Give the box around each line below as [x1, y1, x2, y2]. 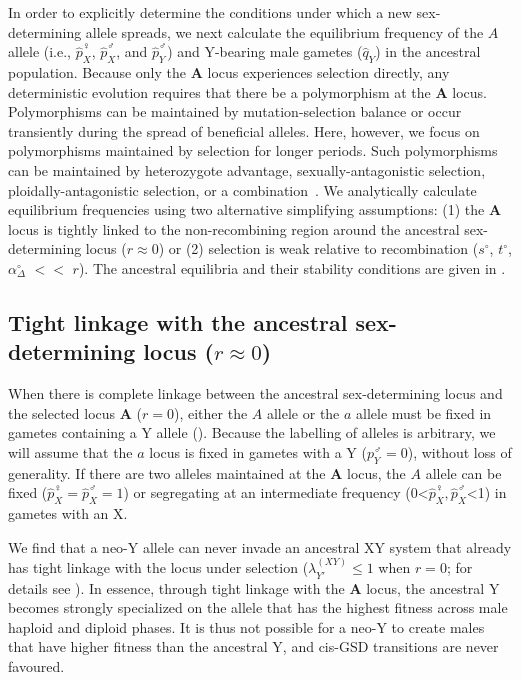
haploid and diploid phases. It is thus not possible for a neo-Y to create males [8, 616, 485, 637]
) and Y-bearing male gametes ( [167, 41, 363, 62]
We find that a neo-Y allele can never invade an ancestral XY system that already [8, 536, 512, 557]
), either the [174, 402, 248, 423]
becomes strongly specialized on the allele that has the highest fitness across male [8, 597, 508, 618]
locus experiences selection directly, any [207, 61, 450, 82]
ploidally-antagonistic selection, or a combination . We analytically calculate [8, 179, 477, 200]
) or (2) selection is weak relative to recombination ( [158, 238, 479, 259]
